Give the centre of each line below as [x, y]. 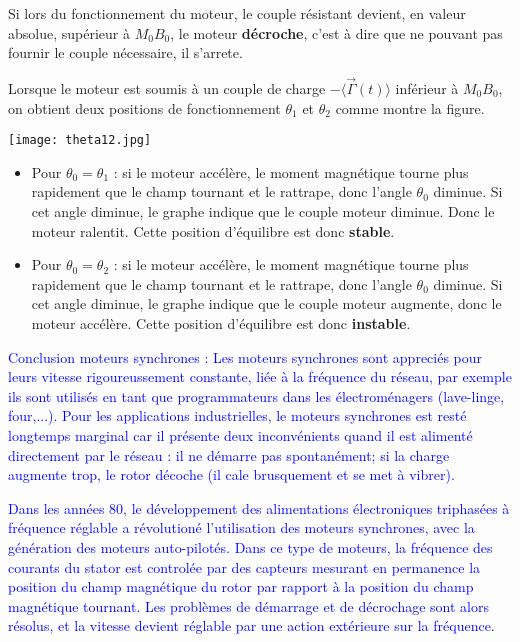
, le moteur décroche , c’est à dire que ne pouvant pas [336, 32]
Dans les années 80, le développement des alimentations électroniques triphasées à [259, 507]
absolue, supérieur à [69, 32]
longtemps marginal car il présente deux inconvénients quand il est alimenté [240, 434]
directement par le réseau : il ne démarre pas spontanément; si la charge [229, 454]
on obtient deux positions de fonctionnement [144, 107]
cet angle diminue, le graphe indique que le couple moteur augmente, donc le [266, 303]
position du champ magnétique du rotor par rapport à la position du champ [241, 586]
